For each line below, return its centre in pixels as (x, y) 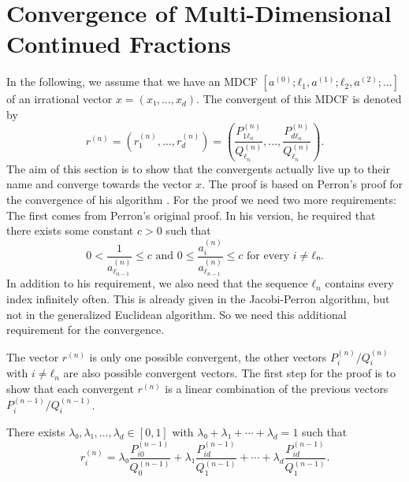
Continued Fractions (119, 44)
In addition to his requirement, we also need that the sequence (157, 283)
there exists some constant (70, 230)
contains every (359, 283)
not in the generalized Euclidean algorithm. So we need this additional (177, 314)
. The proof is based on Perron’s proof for (303, 184)
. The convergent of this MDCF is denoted (299, 99)
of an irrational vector (59, 99)
